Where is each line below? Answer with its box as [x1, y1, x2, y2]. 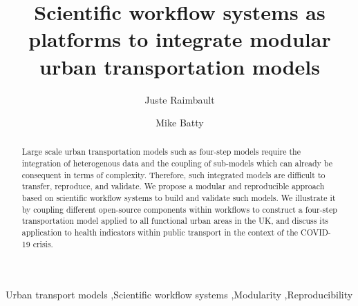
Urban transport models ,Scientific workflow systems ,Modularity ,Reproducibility [6, 287, 353, 302]
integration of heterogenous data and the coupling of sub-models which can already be [21, 157, 332, 169]
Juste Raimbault [144, 92, 215, 106]
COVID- [301, 227, 331, 238]
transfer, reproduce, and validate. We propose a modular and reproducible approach [21, 180, 325, 192]
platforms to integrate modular [28, 25, 331, 53]
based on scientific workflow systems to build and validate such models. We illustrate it [21, 192, 336, 204]
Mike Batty [156, 115, 204, 130]
